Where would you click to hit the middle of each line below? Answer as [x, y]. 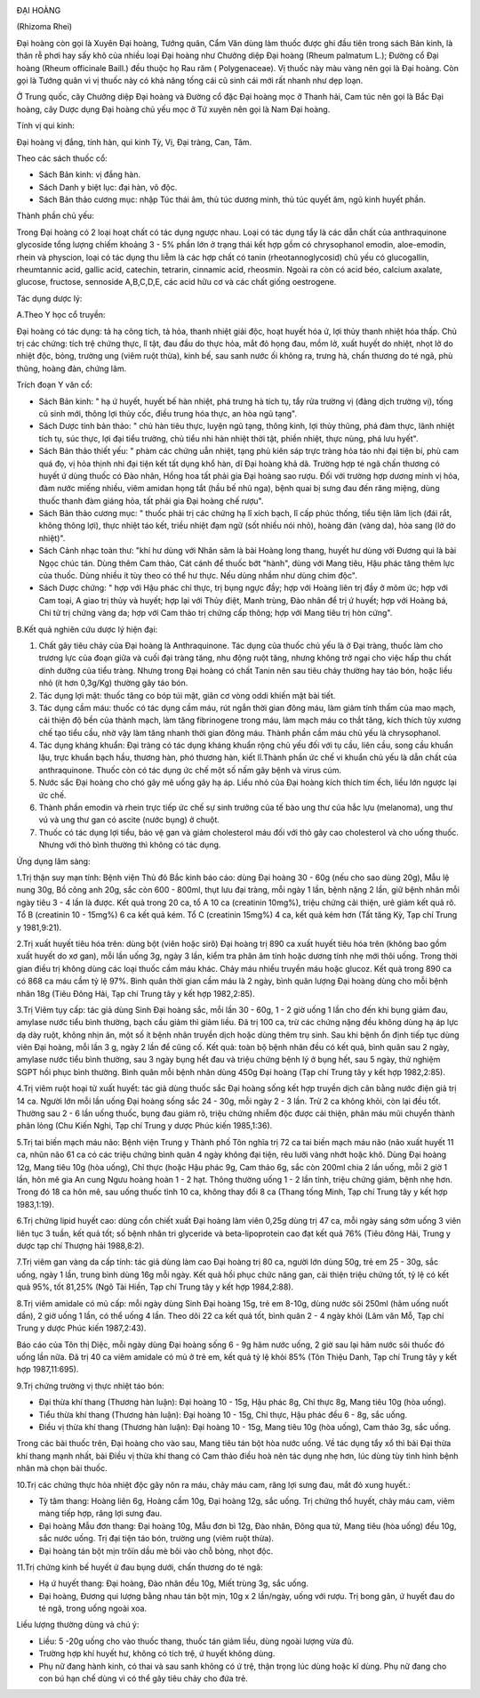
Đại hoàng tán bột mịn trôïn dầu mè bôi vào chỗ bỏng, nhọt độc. [156, 1551]
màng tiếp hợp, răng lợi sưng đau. [100, 1514]
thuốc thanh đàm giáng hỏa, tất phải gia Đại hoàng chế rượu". [151, 501]
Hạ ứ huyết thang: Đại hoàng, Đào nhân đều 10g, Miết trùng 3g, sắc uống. [173, 1583]
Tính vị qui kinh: [45, 125]
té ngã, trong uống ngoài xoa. [92, 1609]
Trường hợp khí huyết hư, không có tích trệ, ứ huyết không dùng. [157, 1654]
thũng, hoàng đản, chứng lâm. [72, 368]
